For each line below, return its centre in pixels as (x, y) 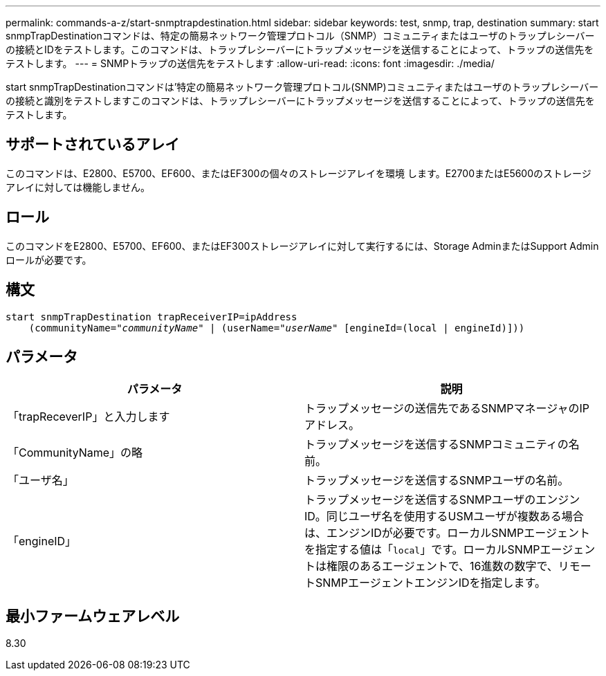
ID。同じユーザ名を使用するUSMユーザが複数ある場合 (444, 517)
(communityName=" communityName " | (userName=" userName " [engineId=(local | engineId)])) (277, 328)
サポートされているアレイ (93, 145)
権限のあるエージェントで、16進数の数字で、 (442, 566)
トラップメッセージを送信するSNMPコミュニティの (437, 445)
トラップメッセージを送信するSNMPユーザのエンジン (442, 500)
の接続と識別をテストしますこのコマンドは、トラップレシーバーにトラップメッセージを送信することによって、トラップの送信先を (300, 101)
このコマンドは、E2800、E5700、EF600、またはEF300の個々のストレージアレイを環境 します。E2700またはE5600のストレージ (299, 173)
